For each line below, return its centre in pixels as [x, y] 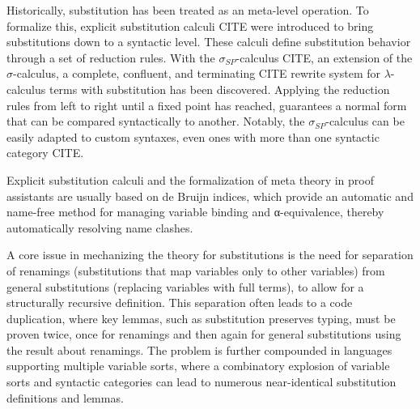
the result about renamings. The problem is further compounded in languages [199, 349]
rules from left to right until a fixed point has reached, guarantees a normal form [207, 105]
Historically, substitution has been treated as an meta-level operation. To [188, 10]
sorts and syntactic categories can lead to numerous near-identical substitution [202, 382]
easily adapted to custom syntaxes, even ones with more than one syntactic [193, 136]
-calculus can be [365, 121]
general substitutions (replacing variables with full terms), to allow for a [185, 286]
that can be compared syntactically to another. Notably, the [156, 121]
